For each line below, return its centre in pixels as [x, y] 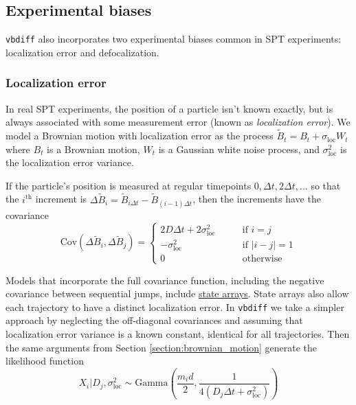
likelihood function [45, 361]
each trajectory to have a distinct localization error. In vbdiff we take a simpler [175, 306]
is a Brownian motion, [93, 149]
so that [326, 185]
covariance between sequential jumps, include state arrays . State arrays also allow [177, 293]
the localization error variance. [70, 162]
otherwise [262, 259]
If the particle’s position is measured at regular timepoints [129, 185]
